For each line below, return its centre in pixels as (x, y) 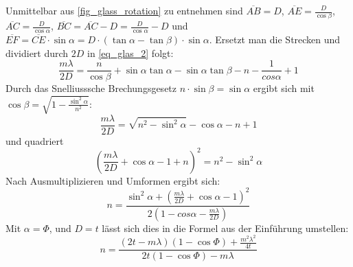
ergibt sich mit (284, 88)
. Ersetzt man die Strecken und (275, 39)
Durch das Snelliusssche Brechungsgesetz (91, 88)
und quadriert (35, 140)
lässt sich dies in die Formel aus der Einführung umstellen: (225, 228)
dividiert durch (37, 53)
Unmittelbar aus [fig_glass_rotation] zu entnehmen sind (124, 10)
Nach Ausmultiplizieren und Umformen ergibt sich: (113, 180)
